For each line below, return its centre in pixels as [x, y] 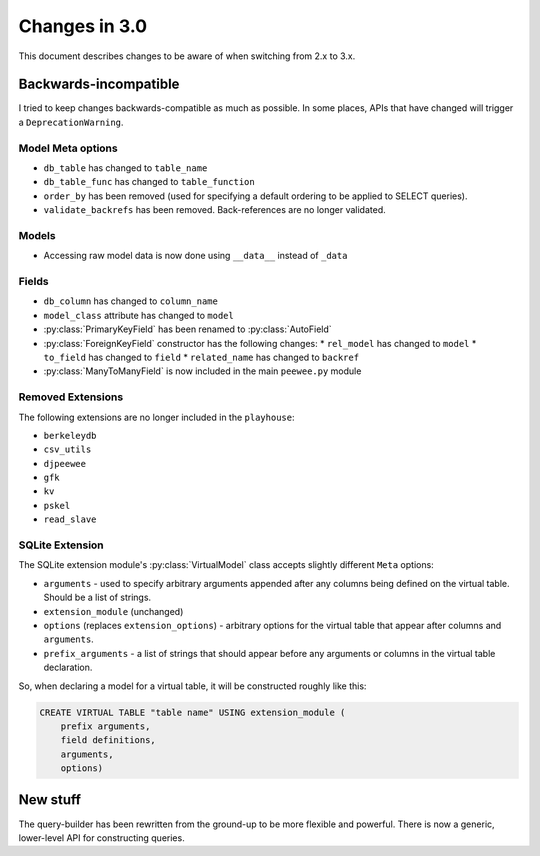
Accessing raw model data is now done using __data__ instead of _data [195, 256]
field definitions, [108, 740]
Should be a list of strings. [97, 597]
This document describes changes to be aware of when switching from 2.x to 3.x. [187, 56]
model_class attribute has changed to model [138, 315]
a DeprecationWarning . [71, 122]
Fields [33, 282]
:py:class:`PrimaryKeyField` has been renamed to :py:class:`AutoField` [187, 329]
